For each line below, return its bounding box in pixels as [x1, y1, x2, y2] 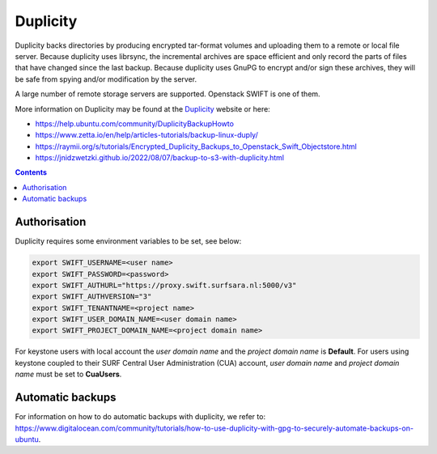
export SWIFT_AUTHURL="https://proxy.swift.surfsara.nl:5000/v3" [32, 280, 297, 290]
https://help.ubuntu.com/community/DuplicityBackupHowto [35, 118, 235, 129]
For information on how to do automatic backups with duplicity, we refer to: [15, 412, 266, 422]
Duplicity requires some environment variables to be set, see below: [15, 236, 242, 246]
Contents [15, 168, 48, 177]
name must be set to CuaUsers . [15, 369, 122, 380]
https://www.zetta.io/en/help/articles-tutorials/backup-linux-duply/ [35, 130, 258, 140]
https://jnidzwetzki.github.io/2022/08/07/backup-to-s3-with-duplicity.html [35, 153, 285, 163]
